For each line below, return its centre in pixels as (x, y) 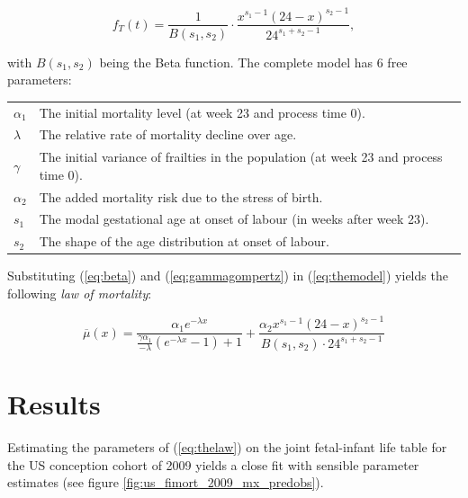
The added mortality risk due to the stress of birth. (181, 196)
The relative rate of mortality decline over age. (168, 134)
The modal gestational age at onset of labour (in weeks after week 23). (234, 219)
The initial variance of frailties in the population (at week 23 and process (241, 157)
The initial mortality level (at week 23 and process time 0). (202, 112)
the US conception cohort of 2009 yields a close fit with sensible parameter (213, 464)
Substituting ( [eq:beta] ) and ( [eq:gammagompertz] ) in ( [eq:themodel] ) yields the (228, 276)
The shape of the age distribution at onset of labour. (184, 241)
